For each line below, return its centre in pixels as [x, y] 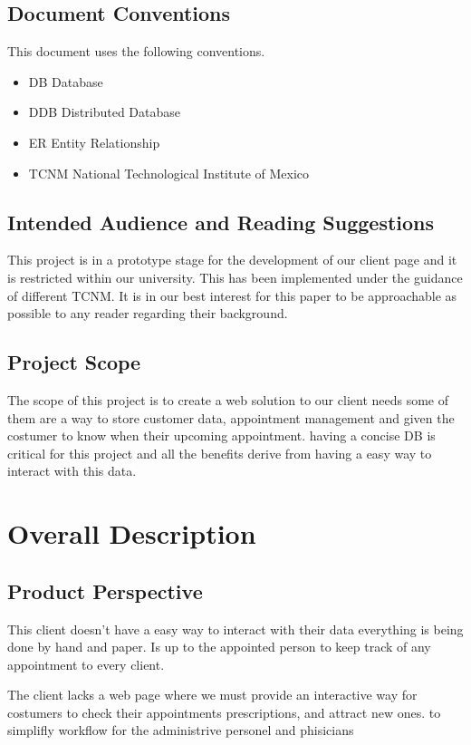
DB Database [66, 81]
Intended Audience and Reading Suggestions [221, 222]
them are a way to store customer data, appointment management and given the [231, 417]
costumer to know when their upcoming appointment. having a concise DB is [221, 435]
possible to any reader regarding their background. [148, 313]
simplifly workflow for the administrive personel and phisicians [181, 730]
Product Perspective [105, 590]
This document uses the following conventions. [136, 51]
